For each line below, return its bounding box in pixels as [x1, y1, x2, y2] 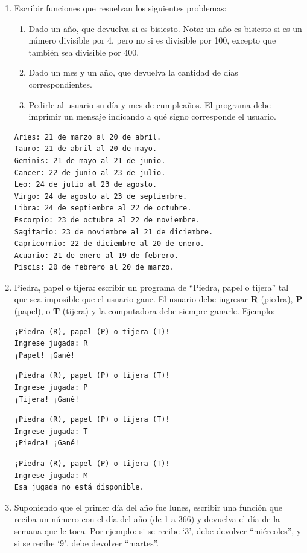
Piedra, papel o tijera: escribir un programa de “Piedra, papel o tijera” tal [14, 280, 289, 293]
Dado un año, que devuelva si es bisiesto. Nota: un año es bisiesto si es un [28, 22, 302, 34]
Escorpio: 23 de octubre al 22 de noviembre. [14, 215, 200, 224]
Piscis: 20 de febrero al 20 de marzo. [14, 263, 174, 272]
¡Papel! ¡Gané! [14, 351, 75, 360]
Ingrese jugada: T [14, 427, 88, 436]
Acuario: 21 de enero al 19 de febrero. [14, 251, 179, 260]
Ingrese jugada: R [14, 339, 88, 348]
